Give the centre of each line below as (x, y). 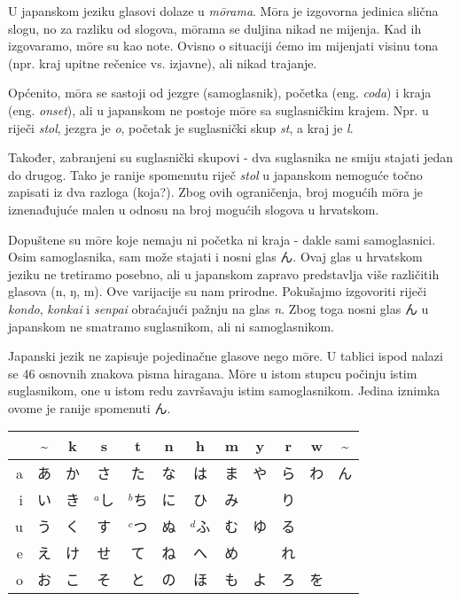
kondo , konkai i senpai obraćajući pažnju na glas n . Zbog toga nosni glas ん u (218, 308)
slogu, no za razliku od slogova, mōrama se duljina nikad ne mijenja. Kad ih (215, 28)
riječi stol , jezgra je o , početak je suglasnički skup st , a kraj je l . (181, 127)
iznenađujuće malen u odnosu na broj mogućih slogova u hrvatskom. (194, 209)
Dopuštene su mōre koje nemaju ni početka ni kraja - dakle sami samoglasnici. (222, 239)
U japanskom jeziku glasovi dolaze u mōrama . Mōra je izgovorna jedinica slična (223, 11)
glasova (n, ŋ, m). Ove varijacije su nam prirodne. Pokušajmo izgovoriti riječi (218, 291)
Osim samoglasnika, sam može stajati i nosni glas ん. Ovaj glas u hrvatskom (215, 257)
